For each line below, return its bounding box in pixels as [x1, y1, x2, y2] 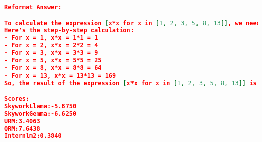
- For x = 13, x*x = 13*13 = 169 [4, 72, 116, 79]
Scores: [4, 95, 30, 103]
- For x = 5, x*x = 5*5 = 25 [4, 56, 102, 64]
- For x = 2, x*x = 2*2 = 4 [4, 42, 98, 49]
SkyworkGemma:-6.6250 [4, 110, 77, 117]
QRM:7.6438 [4, 125, 40, 132]
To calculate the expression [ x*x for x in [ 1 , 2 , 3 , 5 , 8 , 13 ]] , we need [4, 19, 260, 27]
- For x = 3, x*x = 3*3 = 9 [4, 49, 98, 57]
